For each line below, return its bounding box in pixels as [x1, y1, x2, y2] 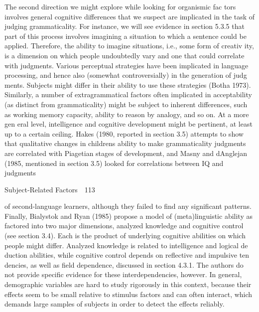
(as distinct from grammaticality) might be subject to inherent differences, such [4, 99, 248, 109]
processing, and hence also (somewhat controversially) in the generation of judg [4, 70, 247, 80]
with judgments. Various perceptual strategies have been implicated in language [4, 60, 249, 70]
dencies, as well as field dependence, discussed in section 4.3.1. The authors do [4, 259, 244, 270]
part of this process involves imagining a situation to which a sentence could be [4, 30, 247, 41]
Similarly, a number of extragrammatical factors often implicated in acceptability [4, 89, 252, 100]
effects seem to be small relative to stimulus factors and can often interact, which [4, 289, 253, 299]
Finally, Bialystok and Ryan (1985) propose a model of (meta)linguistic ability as [4, 210, 253, 221]
